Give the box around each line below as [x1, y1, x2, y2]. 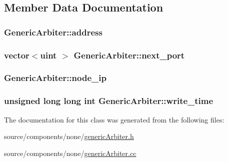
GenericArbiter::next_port [73, 48, 185, 61]
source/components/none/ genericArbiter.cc [4, 147, 136, 158]
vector [4, 48, 29, 61]
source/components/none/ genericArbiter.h [4, 131, 134, 141]
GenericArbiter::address [4, 25, 102, 38]
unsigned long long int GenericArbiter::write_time [4, 94, 213, 107]
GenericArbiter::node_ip [4, 71, 106, 84]
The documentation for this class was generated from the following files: [4, 114, 224, 124]
